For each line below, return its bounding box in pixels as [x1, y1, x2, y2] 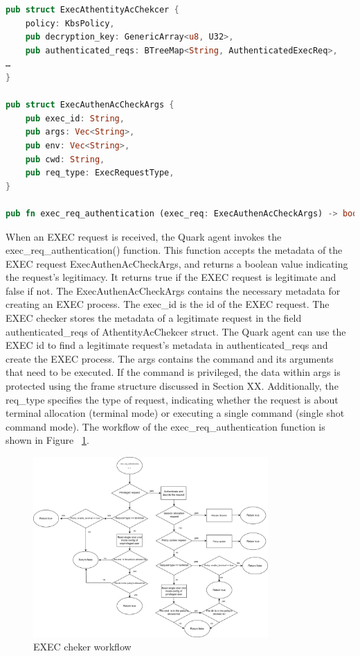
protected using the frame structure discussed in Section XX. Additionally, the [6, 379, 339, 393]
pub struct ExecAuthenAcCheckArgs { [6, 100, 174, 110]
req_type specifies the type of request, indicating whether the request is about [6, 392, 339, 406]
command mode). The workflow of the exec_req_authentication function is [6, 419, 325, 433]
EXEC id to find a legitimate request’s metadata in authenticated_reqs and [6, 338, 328, 352]
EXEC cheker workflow [33, 639, 132, 654]
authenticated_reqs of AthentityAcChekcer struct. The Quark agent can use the [6, 324, 346, 338]
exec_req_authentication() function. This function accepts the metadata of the [6, 243, 343, 257]
